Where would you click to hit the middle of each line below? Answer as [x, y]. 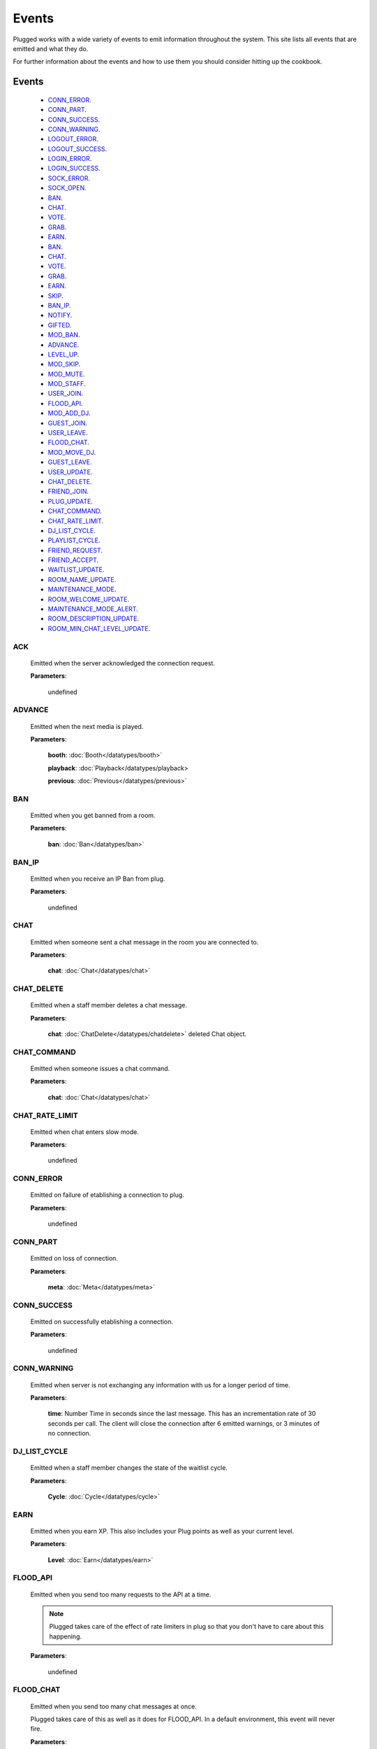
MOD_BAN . [64, 335]
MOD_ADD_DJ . [69, 413]
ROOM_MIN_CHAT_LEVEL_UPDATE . [99, 628]
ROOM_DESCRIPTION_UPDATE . [94, 618]
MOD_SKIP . [64, 364]
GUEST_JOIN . [67, 423]
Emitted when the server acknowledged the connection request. [123, 663]
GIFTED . [60, 325]
